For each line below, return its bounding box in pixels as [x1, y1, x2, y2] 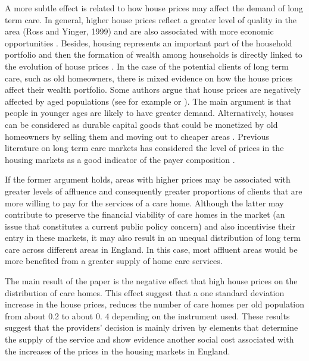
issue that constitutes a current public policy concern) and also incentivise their [5, 219, 295, 232]
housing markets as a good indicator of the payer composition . [5, 153, 235, 165]
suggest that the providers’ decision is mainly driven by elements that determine [5, 321, 298, 334]
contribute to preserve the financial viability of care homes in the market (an [5, 208, 285, 221]
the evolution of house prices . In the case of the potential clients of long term [5, 59, 289, 72]
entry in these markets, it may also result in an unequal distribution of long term [5, 231, 301, 244]
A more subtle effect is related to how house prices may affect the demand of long [5, 2, 303, 14]
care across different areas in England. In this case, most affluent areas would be [5, 243, 298, 255]
